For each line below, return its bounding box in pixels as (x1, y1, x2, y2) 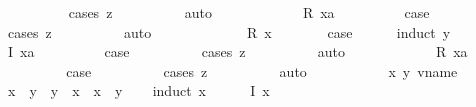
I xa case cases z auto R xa (7, 41, 468, 62)
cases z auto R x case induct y (7, 21, 451, 42)
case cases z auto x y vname (66, 60, 458, 81)
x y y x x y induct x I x (7, 80, 270, 101)
